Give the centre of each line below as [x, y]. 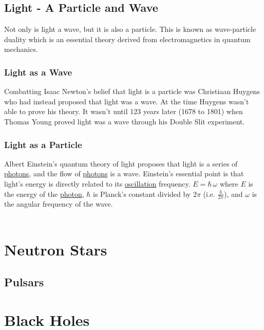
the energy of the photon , [44, 194]
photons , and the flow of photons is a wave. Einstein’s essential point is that [124, 173]
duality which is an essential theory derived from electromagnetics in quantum [127, 39]
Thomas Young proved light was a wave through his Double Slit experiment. [125, 121]
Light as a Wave [38, 72]
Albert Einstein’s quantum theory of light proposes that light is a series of [121, 163]
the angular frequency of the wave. [59, 204]
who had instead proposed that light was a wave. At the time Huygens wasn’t [127, 101]
